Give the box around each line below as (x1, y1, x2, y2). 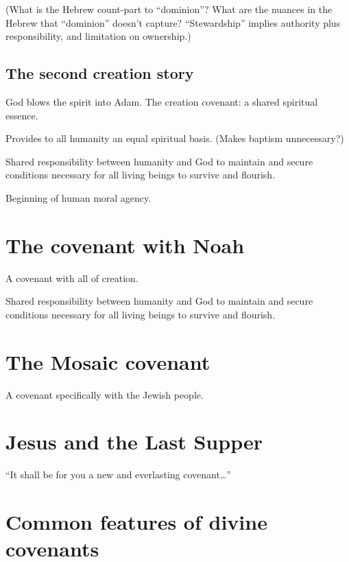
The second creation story (5, 62, 194, 84)
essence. (5, 108, 38, 122)
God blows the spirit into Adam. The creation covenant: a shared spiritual (5, 94, 318, 108)
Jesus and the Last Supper (5, 428, 263, 456)
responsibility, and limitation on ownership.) (5, 29, 191, 43)
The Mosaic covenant (5, 347, 210, 375)
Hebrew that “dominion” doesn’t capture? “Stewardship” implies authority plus (5, 15, 341, 30)
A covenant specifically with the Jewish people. (5, 387, 204, 401)
